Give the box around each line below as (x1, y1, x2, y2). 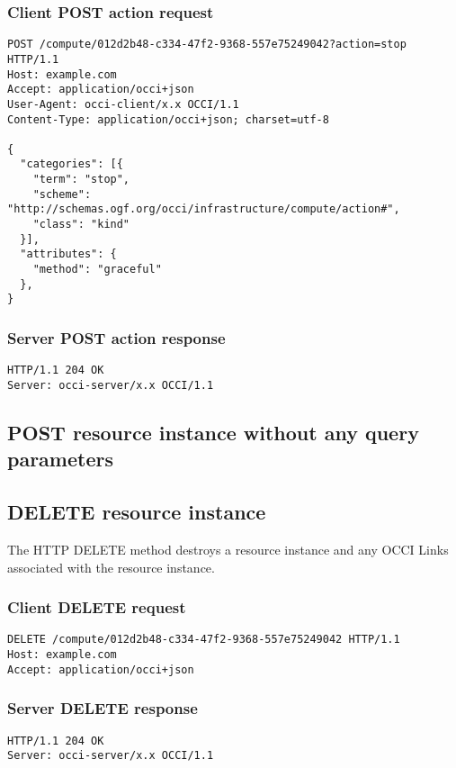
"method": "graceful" (32, 263, 162, 276)
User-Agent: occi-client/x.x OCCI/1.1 (7, 97, 239, 111)
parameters (7, 445, 113, 473)
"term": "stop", (32, 173, 130, 186)
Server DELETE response (7, 697, 198, 719)
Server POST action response (7, 326, 226, 348)
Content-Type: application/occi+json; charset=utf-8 (7, 113, 329, 126)
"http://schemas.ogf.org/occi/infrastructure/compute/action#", (7, 203, 400, 216)
